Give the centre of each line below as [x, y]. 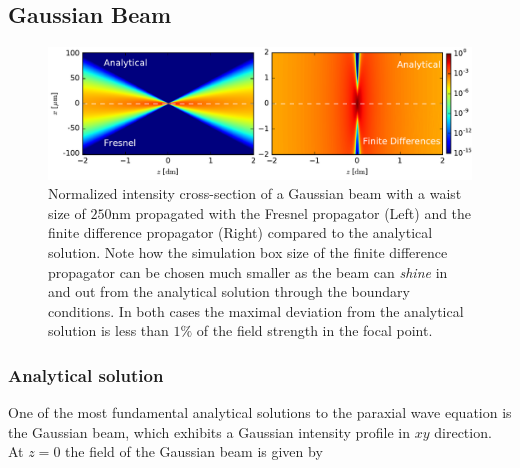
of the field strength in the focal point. [314, 330]
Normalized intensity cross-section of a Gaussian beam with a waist [255, 193]
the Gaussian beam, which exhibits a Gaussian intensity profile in [209, 431]
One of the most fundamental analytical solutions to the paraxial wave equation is [260, 412]
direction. [463, 431]
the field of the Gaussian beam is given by [194, 451]
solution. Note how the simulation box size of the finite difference [248, 252]
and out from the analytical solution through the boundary [229, 291]
